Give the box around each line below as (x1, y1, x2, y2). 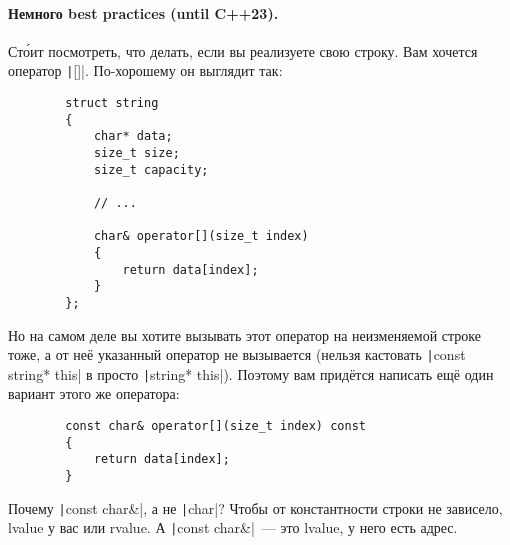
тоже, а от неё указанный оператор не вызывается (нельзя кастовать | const (8, 344, 466, 365)
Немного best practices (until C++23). (8, 2, 279, 23)
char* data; (93, 129, 173, 144)
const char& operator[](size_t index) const (65, 419, 366, 434)
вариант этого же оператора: (8, 383, 180, 404)
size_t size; (93, 146, 180, 161)
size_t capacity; (93, 162, 209, 177)
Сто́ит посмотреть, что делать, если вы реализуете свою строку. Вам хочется (8, 40, 478, 61)
